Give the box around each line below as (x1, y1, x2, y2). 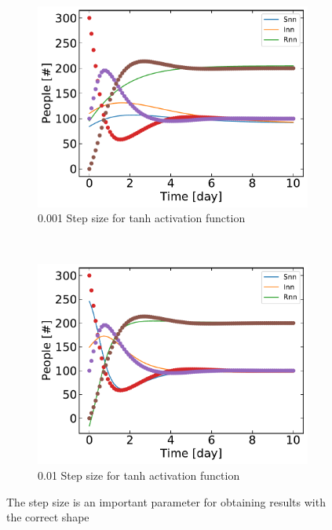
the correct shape (6, 509, 89, 525)
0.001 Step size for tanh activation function (38, 210, 246, 226)
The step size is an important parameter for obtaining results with (6, 493, 326, 510)
